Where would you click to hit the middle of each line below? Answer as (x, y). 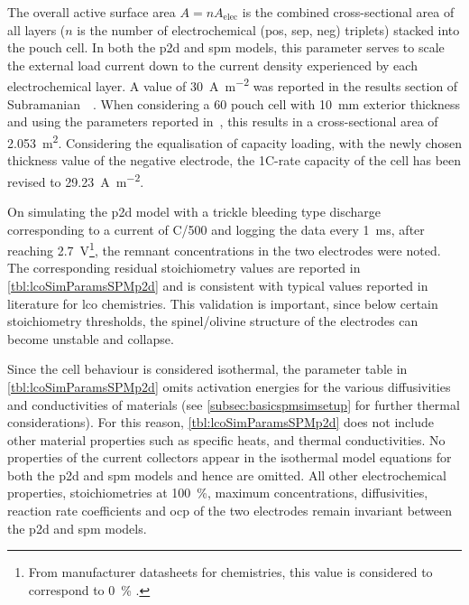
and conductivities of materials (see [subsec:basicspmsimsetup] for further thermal (234, 404)
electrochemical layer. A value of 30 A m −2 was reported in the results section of (233, 85)
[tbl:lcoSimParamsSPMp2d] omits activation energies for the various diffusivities (229, 386)
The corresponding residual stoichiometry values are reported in (184, 268)
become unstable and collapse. (91, 338)
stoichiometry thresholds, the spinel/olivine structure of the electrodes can (213, 321)
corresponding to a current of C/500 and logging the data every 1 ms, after (216, 229)
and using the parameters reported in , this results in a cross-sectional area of (223, 121)
